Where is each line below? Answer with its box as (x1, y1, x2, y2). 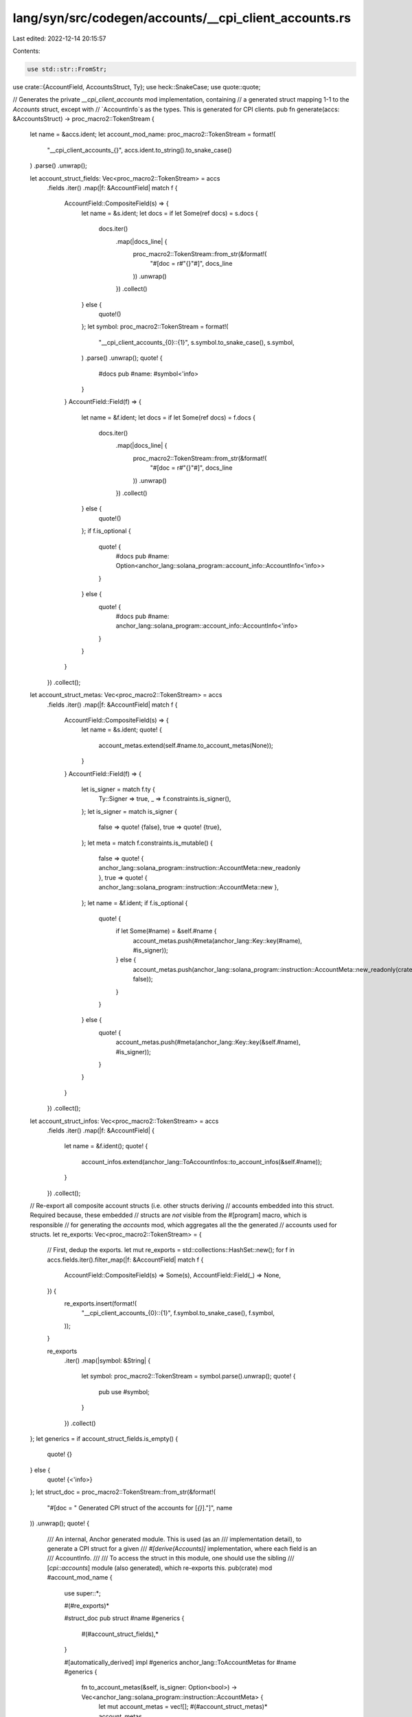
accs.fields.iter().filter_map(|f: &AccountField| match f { (47, 1255, 204, 1264)
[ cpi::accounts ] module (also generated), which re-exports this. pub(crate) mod (47, 1563, 273, 1572)
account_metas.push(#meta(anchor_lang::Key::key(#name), (133, 936, 302, 944)
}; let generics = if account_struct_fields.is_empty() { (30, 1434, 179, 1442)
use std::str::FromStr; (27, 65, 108, 73)
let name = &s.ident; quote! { (81, 725, 163, 734)
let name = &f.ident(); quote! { (64, 1142, 148, 1150)
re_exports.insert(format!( (64, 1299, 137, 1308)
